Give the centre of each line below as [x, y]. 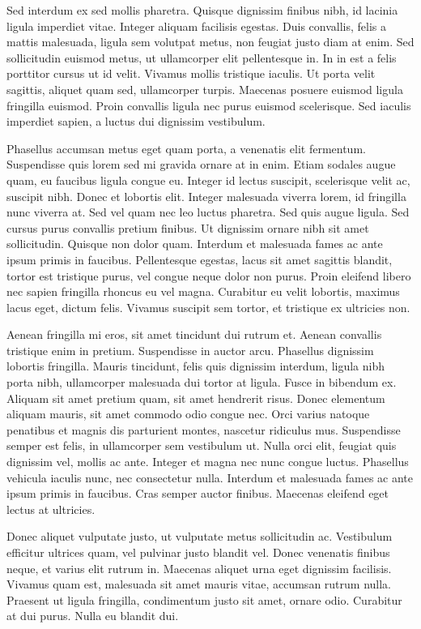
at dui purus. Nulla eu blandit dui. [93, 616]
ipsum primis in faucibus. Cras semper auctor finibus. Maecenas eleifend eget [198, 493]
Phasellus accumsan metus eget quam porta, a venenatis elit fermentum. [186, 148]
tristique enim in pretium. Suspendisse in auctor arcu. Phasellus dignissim [190, 350]
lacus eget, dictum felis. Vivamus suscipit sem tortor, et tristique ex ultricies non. [208, 307]
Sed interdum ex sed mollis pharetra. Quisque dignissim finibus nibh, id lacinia [202, 10]
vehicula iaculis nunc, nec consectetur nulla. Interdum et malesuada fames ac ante [210, 477]
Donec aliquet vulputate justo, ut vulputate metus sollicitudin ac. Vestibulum [200, 536]
